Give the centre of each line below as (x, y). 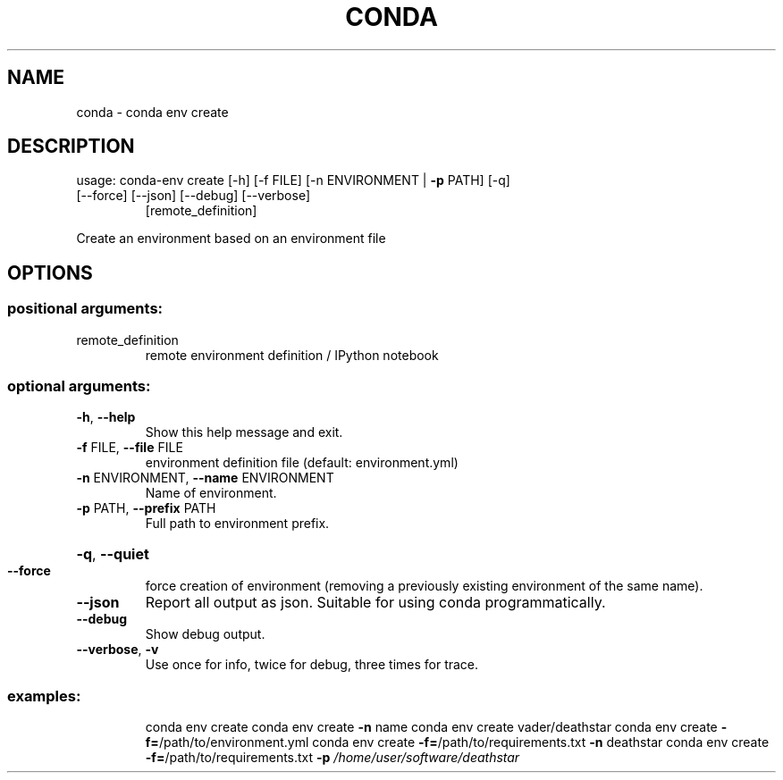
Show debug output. (205, 634)
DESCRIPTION (71, 147)
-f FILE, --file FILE (130, 448)
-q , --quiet (113, 554)
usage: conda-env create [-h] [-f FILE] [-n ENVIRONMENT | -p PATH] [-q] (293, 180)
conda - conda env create (152, 112)
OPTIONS (50, 273)
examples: (44, 696)
